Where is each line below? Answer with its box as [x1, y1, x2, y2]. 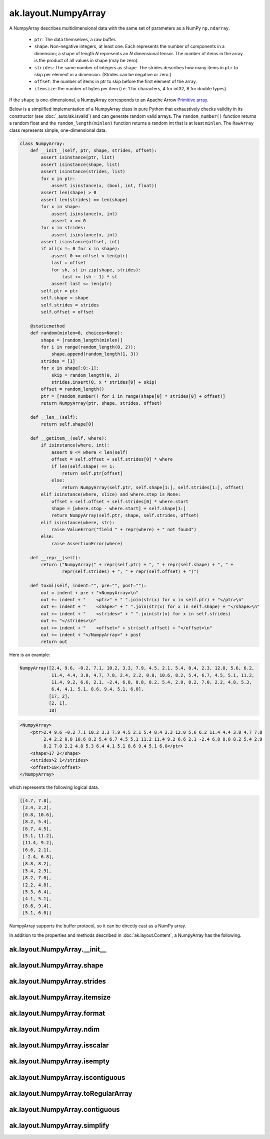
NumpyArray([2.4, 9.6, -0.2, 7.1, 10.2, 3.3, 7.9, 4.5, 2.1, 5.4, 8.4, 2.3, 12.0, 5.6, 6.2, [19, 665, 254, 671]
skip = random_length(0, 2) [51, 372, 120, 378]
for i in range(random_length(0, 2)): [40, 344, 136, 350]
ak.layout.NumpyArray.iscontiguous [9, 1073, 125, 1082]
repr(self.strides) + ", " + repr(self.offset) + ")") [61, 569, 199, 574]
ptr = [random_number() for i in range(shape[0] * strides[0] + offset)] [40, 393, 226, 399]
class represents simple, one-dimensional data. [9, 127, 107, 133]
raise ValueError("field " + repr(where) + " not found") [51, 527, 197, 533]
